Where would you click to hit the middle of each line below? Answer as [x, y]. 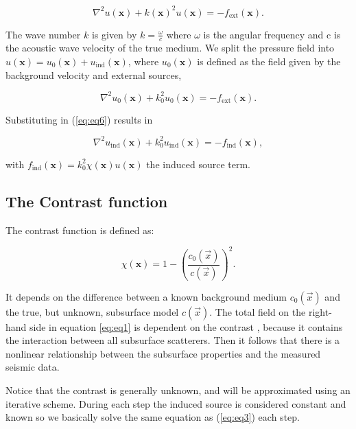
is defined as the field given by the [269, 61]
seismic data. [33, 367]
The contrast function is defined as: [80, 230]
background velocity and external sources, [94, 74]
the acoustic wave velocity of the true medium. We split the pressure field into [170, 48]
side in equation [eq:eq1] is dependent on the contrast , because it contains [186, 326]
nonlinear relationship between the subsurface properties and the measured [163, 353]
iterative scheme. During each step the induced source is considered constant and [176, 403]
